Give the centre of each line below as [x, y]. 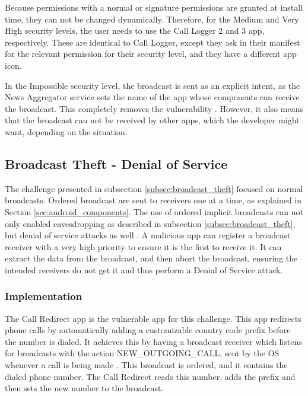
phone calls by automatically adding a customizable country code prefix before [148, 330]
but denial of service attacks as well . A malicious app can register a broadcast [148, 235]
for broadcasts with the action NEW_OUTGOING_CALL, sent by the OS [142, 353]
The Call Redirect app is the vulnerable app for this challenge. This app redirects [153, 318]
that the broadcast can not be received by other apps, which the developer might [152, 120]
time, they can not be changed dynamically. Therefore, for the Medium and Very [152, 19]
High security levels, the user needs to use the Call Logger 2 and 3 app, [135, 31]
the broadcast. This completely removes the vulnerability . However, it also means [154, 108]
